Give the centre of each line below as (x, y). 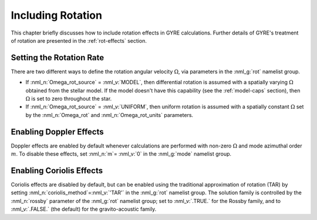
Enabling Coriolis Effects (57, 171)
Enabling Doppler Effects (57, 132)
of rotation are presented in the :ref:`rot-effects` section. (79, 40)
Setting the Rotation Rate (58, 58)
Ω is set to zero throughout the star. (69, 99)
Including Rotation (57, 15)
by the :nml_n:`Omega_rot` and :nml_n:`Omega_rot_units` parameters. (109, 115)
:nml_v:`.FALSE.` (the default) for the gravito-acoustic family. (84, 209)
